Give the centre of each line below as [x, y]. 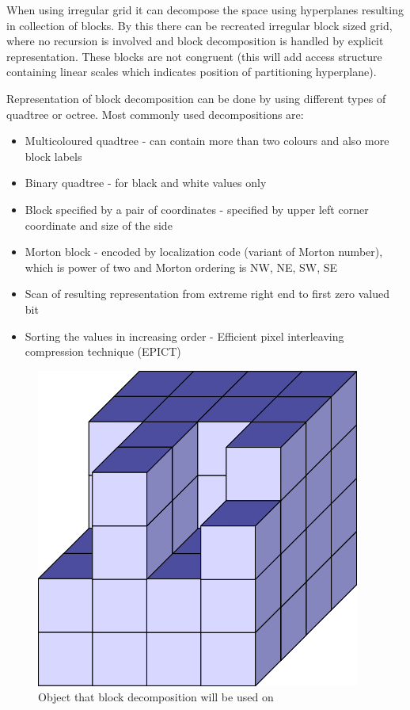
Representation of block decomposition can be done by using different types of [196, 98]
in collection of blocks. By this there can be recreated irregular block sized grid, [199, 25]
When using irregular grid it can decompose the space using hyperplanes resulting [205, 10]
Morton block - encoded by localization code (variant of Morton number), [204, 252]
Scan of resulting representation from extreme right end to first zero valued [207, 294]
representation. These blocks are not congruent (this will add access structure [194, 56]
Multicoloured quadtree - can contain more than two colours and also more [207, 141]
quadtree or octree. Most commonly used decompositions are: [155, 114]
